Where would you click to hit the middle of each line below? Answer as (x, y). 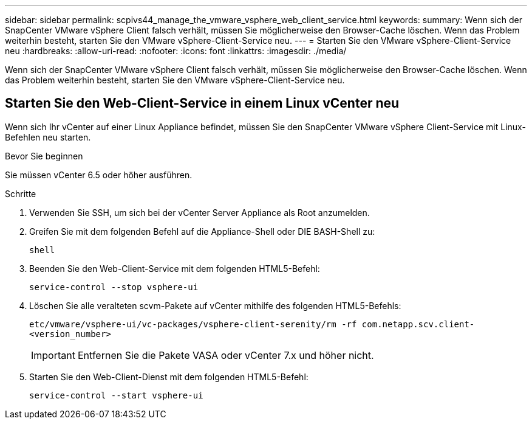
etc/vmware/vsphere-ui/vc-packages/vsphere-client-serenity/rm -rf (193, 324)
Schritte (21, 193)
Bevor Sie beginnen (44, 156)
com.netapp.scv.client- (418, 324)
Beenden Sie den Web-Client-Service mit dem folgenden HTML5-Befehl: (175, 268)
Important (53, 355)
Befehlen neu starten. (48, 137)
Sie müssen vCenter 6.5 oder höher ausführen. (99, 175)
